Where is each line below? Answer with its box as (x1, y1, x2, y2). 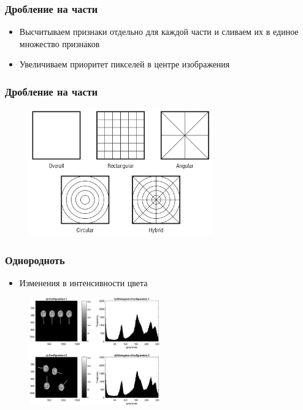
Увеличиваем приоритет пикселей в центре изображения (19, 58, 230, 70)
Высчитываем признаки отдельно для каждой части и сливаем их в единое (19, 25, 299, 38)
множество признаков (19, 37, 100, 50)
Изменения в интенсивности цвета (19, 276, 148, 289)
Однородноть (5, 252, 65, 267)
